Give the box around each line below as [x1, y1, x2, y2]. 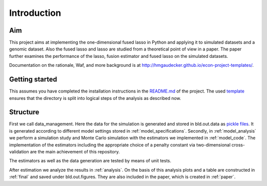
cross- [231, 141, 245, 148]
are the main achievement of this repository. [30, 149, 120, 154]
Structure [9, 108, 40, 116]
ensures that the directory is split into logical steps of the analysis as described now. [9, 95, 181, 101]
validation [9, 149, 29, 154]
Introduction [9, 7, 61, 18]
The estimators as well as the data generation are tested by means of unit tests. [9, 158, 172, 164]
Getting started [9, 75, 57, 84]
